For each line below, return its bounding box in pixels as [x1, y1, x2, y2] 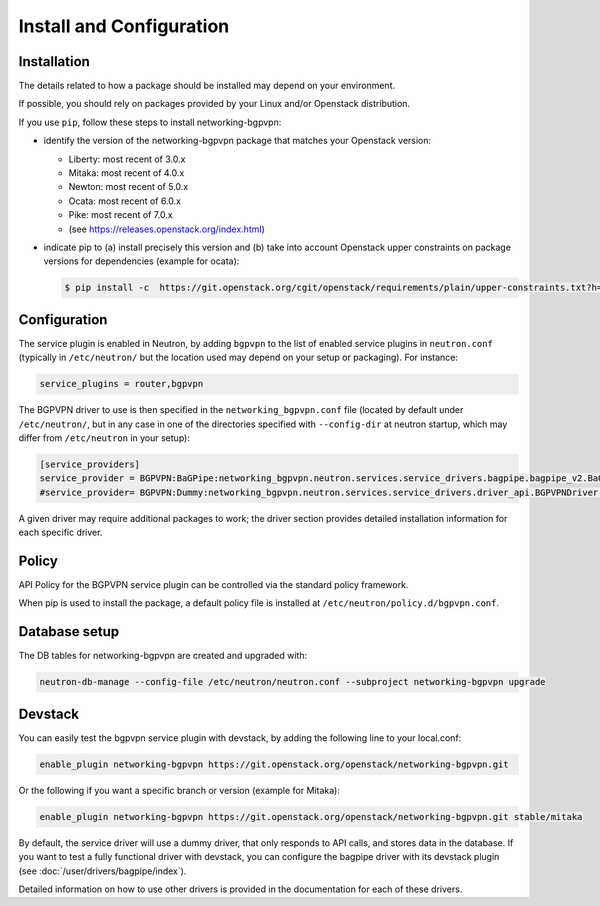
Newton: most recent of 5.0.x [68, 181, 189, 193]
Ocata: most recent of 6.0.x [68, 195, 182, 207]
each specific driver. [18, 526, 103, 539]
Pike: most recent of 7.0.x [68, 209, 174, 221]
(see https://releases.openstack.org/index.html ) [68, 223, 265, 235]
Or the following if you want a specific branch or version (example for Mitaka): [18, 784, 340, 796]
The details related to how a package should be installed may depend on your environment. [18, 80, 396, 92]
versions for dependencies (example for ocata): [43, 255, 240, 267]
